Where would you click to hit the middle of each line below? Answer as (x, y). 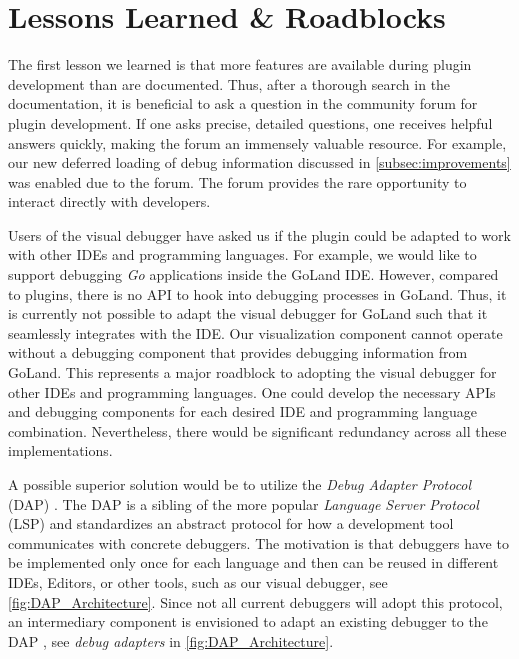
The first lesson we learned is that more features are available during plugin (240, 64)
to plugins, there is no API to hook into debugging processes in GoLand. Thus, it (257, 293)
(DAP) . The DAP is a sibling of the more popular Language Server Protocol (243, 503)
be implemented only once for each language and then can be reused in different (253, 562)
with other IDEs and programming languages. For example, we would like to (242, 254)
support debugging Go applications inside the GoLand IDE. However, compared (253, 274)
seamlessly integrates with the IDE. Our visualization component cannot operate (255, 332)
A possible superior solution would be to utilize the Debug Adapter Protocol (240, 484)
